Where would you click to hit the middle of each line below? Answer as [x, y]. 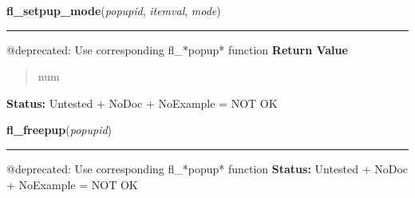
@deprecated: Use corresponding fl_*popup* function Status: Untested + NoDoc [207, 168]
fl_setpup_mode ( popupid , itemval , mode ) [114, 10]
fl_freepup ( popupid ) [59, 130]
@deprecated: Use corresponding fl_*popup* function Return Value [177, 49]
